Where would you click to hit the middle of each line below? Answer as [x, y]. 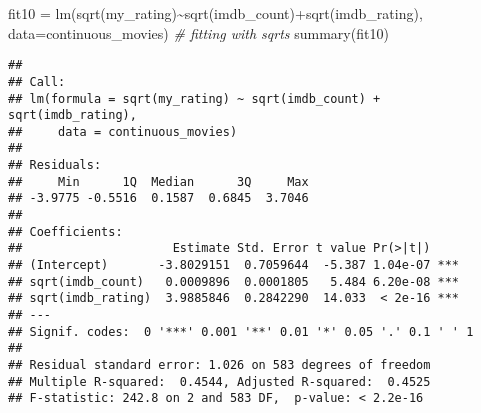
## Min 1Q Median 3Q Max [158, 181]
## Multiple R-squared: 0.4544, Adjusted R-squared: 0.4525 [219, 381]
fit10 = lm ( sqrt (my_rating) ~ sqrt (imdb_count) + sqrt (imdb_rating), [215, 13]
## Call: [37, 81]
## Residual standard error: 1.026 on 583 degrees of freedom [219, 365]
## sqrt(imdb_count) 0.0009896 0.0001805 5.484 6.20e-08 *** [234, 281]
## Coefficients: [65, 231]
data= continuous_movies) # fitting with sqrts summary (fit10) [198, 32]
